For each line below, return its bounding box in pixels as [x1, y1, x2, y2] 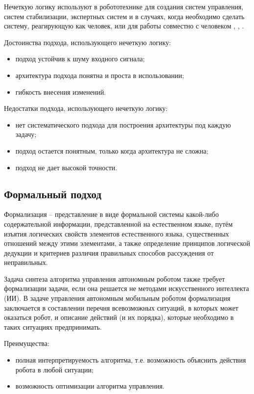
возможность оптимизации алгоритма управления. [15, 381, 164, 391]
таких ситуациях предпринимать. [4, 321, 102, 332]
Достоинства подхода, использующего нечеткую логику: [4, 37, 171, 47]
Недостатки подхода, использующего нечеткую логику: [4, 103, 168, 113]
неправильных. [4, 257, 48, 267]
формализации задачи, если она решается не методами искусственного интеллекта [4, 283, 249, 293]
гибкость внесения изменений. [15, 86, 106, 97]
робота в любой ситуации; [15, 364, 93, 374]
